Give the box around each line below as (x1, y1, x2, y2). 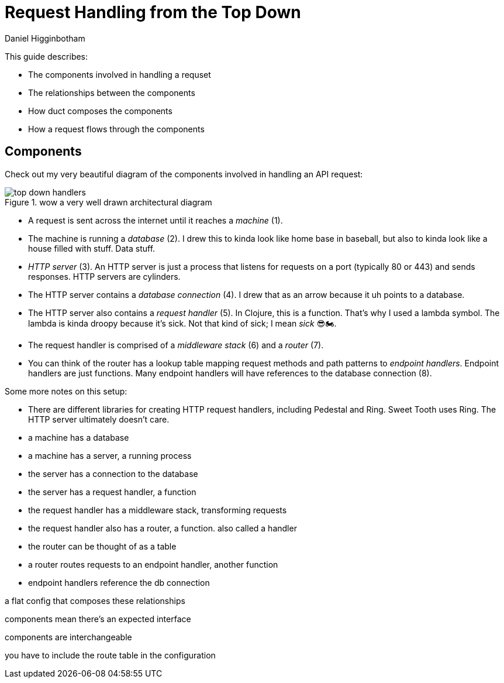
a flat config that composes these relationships (5, 595, 185, 606)
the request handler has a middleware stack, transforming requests (28, 504, 287, 515)
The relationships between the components (28, 87, 195, 98)
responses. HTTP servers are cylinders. (28, 271, 181, 282)
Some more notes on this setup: (5, 386, 127, 396)
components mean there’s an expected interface (5, 613, 191, 624)
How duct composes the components (28, 105, 172, 116)
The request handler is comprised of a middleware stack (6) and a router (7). (28, 339, 324, 350)
